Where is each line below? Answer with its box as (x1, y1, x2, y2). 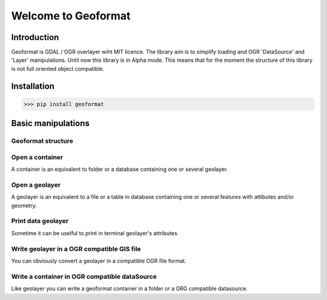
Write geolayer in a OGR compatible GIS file (11, 244, 142, 253)
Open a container (11, 153, 64, 161)
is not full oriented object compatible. (11, 65, 105, 72)
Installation (11, 81, 54, 91)
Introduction (11, 32, 59, 42)
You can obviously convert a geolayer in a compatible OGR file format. (11, 257, 187, 264)
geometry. (11, 202, 37, 209)
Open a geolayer (11, 181, 61, 189)
